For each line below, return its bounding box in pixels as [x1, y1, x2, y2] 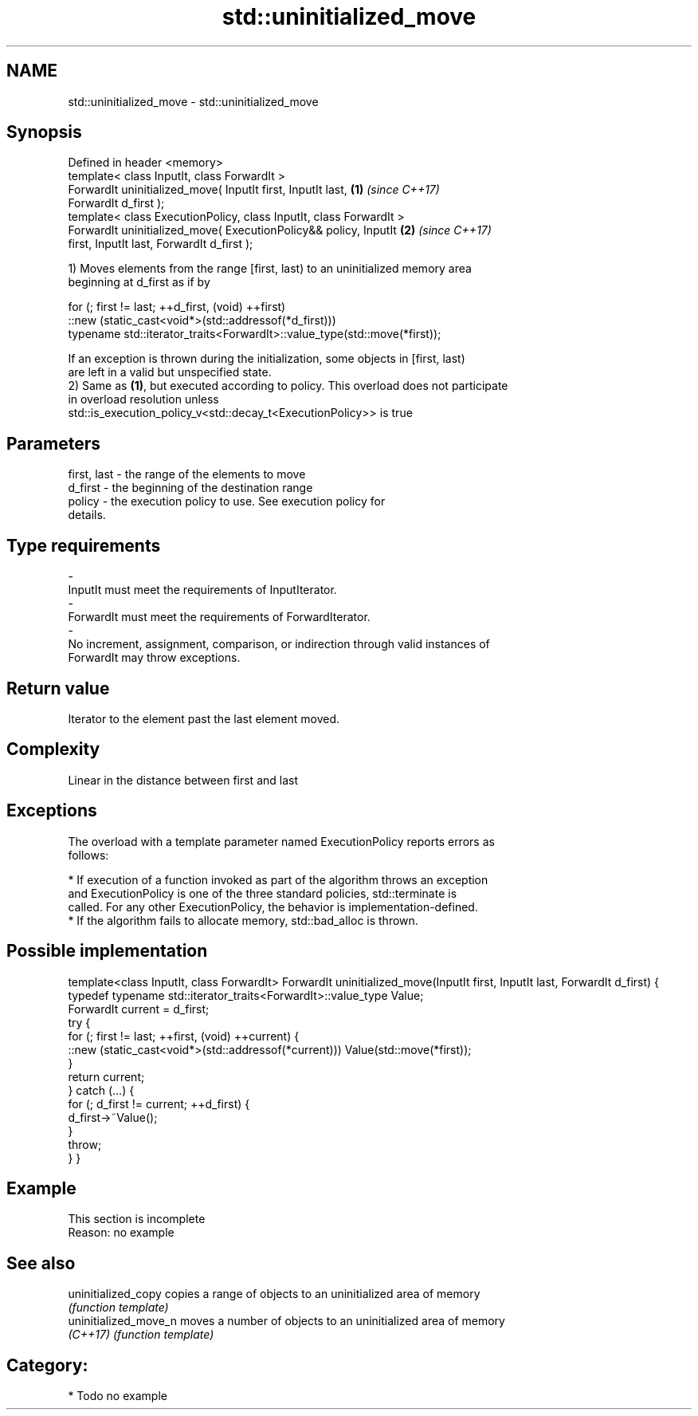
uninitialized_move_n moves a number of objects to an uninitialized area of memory [68, 1314, 505, 1328]
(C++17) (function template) [68, 1327, 214, 1342]
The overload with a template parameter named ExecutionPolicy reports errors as [68, 834, 495, 848]
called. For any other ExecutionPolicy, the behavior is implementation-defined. [68, 899, 478, 914]
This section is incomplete [68, 1212, 206, 1226]
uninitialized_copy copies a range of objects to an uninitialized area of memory [68, 1287, 480, 1301]
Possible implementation [6, 941, 208, 962]
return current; [68, 1069, 145, 1084]
